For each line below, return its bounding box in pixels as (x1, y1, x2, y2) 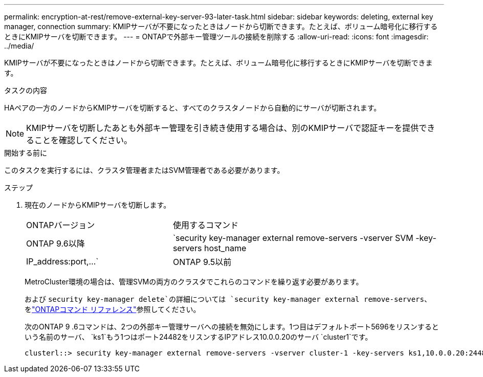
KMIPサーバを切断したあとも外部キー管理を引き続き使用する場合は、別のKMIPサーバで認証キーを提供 (26, 123, 419, 133)
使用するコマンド (172, 220, 238, 230)
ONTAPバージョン (26, 220, 95, 230)
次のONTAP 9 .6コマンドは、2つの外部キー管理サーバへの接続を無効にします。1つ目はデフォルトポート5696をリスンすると (25, 322, 439, 331)
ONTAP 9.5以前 (172, 257, 232, 267)
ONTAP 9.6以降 (26, 238, 85, 249)
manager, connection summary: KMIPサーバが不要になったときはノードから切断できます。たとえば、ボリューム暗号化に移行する (4, 22, 438, 31)
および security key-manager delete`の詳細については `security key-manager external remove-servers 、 (25, 295, 431, 303)
